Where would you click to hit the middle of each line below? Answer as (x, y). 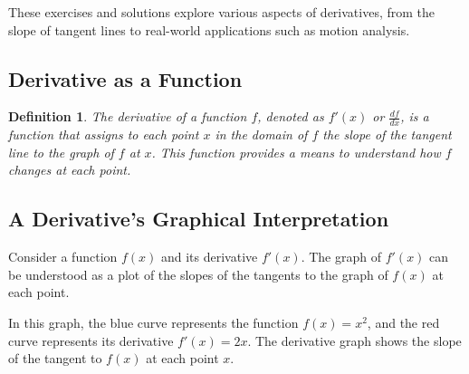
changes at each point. (70, 170)
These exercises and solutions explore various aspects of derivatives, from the (222, 12)
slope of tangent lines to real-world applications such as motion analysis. (209, 29)
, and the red (403, 322)
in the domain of (261, 134)
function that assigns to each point (104, 134)
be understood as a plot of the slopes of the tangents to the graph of (198, 274)
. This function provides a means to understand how (296, 152)
